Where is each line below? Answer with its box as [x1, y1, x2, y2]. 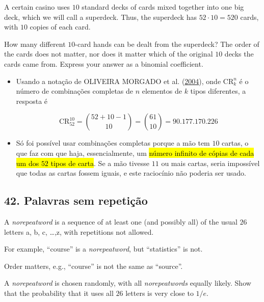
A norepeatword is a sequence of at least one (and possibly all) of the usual [4, 216, 237, 227]
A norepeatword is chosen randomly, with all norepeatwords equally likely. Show [4, 278, 251, 288]
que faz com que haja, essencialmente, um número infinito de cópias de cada [16, 147, 254, 158]
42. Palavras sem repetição [4, 193, 148, 208]
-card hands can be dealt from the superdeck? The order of [75, 38, 259, 49]
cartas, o [222, 138, 249, 148]
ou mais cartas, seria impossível [161, 157, 260, 168]
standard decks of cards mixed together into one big [82, 2, 244, 12]
